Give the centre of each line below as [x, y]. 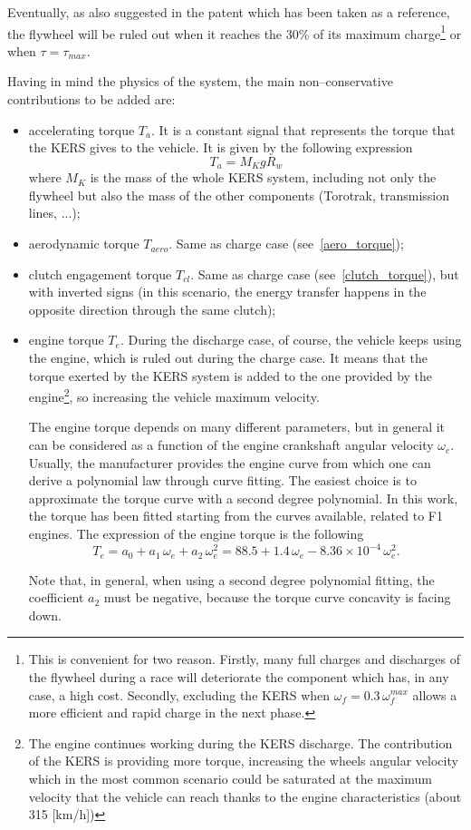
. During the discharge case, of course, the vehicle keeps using [291, 340]
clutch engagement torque [100, 273]
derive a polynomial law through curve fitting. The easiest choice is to [222, 480]
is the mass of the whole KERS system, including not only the [263, 177]
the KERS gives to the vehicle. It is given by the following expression [221, 147]
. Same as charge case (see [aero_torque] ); [286, 244]
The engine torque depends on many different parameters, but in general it [237, 427]
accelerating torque [82, 129]
